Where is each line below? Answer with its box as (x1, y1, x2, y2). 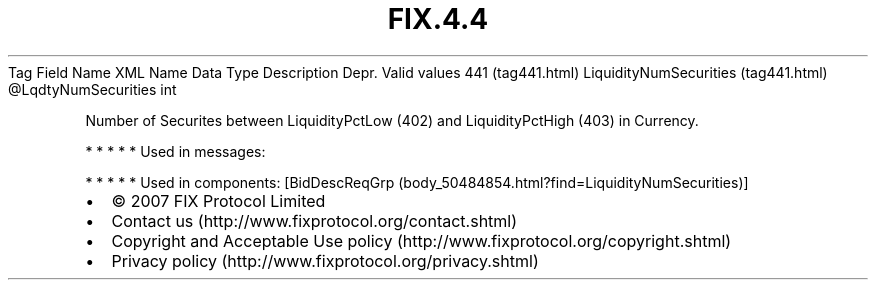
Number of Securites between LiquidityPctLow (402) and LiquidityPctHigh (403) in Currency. (85, 111, 699, 129)
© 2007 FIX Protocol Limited (111, 190, 326, 211)
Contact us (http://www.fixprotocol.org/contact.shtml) (111, 210, 518, 231)
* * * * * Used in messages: (85, 142, 266, 160)
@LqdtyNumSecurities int (8, 80, 177, 98)
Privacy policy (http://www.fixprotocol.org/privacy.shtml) (111, 250, 539, 271)
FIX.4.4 (387, 2, 489, 36)
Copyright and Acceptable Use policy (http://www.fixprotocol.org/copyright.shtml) (111, 230, 732, 251)
